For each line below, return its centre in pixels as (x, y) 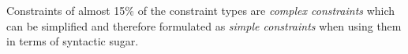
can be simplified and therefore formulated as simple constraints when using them (204, 25)
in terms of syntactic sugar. (73, 41)
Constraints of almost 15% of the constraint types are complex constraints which (201, 10)
